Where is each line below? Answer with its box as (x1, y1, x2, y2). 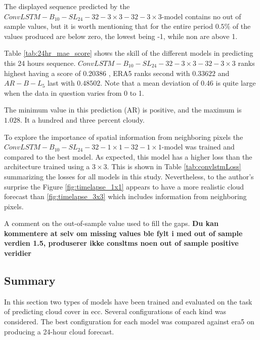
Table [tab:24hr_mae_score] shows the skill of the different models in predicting (4, 48, 253, 58)
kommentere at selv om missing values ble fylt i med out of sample (4, 228, 243, 238)
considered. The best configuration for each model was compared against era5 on (4, 316, 254, 327)
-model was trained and (161, 141, 235, 152)
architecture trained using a (4, 161, 90, 172)
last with (47, 78, 75, 88)
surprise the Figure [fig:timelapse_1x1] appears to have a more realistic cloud (4, 181, 244, 192)
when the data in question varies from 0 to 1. (4, 87, 144, 98)
